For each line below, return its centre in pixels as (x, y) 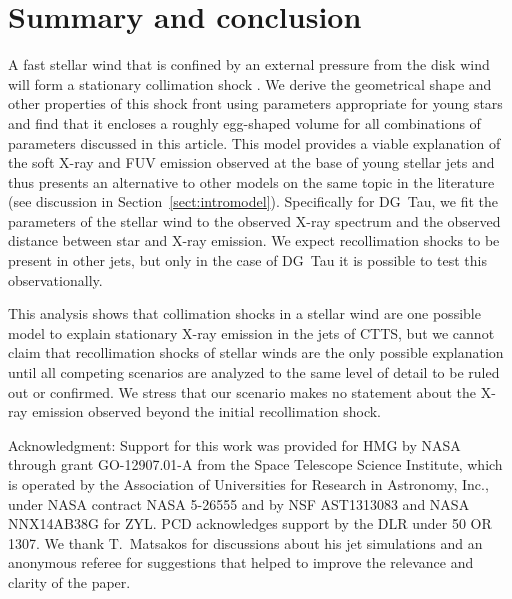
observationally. (55, 279)
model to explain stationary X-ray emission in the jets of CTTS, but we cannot (251, 332)
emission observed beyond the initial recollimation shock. (206, 411)
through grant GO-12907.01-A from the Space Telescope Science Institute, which (255, 464)
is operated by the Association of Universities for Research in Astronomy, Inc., (248, 484)
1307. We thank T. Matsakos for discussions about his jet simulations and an (245, 542)
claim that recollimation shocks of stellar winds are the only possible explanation (256, 352)
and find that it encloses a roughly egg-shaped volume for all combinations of (244, 122)
